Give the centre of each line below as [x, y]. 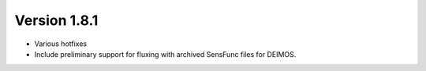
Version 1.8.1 [56, 20]
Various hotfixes [60, 44]
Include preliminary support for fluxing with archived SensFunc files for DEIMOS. [165, 54]
